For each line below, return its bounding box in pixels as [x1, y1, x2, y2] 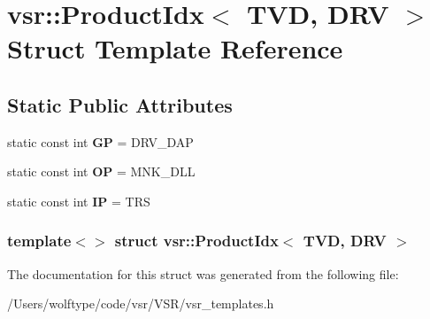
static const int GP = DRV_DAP [7, 132, 194, 151]
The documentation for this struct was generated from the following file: [7, 264, 399, 283]
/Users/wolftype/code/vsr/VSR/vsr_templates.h [7, 294, 274, 313]
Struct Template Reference [7, 30, 343, 66]
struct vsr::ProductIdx [114, 230, 279, 252]
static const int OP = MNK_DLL [7, 162, 196, 181]
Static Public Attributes [7, 90, 233, 118]
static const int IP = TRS [7, 191, 150, 210]
